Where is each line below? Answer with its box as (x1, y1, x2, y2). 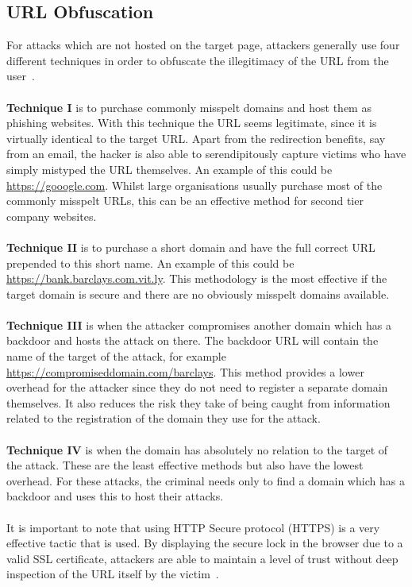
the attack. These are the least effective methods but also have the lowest (6, 457, 364, 473)
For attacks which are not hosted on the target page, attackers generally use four (6, 37, 400, 53)
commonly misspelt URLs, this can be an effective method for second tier (6, 192, 364, 209)
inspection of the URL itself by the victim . (6, 566, 219, 582)
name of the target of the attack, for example (6, 348, 226, 365)
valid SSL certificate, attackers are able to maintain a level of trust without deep (6, 550, 399, 566)
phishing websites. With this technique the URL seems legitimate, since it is (6, 114, 377, 131)
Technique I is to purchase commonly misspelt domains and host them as (6, 98, 372, 115)
